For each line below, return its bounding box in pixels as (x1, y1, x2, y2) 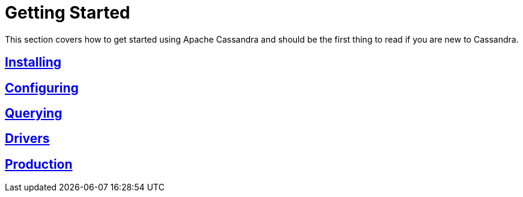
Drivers (5, 131, 50, 147)
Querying (5, 106, 63, 121)
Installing (5, 55, 62, 70)
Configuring (5, 80, 79, 95)
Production (5, 156, 73, 172)
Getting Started (5, 2, 130, 23)
